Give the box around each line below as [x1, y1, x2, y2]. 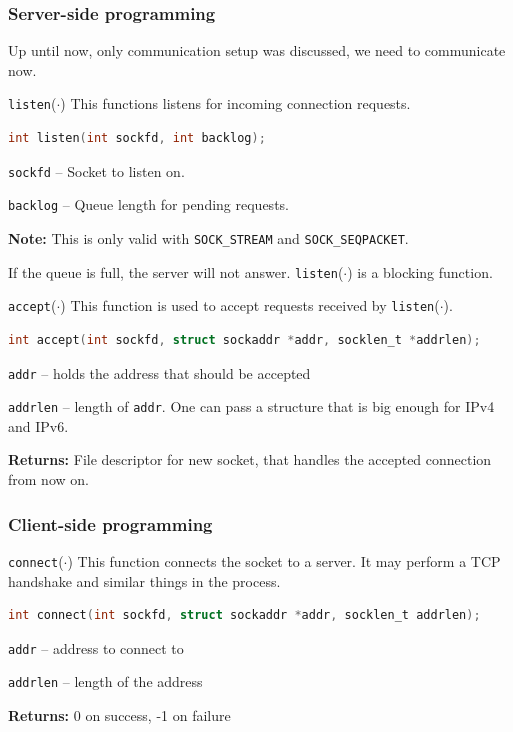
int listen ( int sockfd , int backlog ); [8, 131, 266, 146]
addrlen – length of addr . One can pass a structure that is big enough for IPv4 [8, 396, 495, 417]
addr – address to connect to [8, 637, 184, 658]
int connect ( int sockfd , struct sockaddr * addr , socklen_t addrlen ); [8, 608, 481, 623]
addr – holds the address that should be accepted [8, 362, 311, 383]
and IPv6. [8, 415, 69, 436]
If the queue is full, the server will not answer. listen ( [8, 261, 344, 282]
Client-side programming [8, 511, 213, 536]
